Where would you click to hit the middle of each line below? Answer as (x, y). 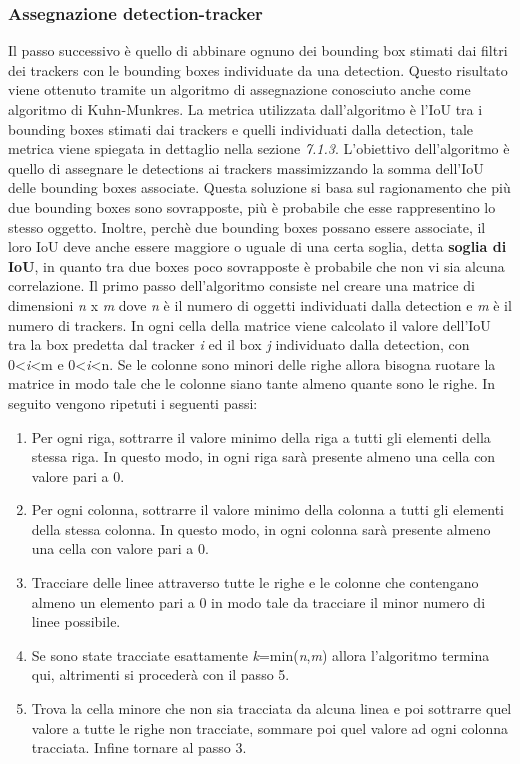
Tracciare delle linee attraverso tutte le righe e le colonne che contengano (255, 582)
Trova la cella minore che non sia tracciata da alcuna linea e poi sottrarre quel (271, 708)
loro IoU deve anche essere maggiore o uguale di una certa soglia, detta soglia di (257, 246)
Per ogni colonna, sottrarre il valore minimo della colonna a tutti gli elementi (267, 509)
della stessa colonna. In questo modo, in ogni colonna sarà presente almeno (261, 528)
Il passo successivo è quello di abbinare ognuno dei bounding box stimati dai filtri (258, 50)
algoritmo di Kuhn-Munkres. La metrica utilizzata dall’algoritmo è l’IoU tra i (245, 109)
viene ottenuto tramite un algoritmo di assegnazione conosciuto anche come (239, 89)
